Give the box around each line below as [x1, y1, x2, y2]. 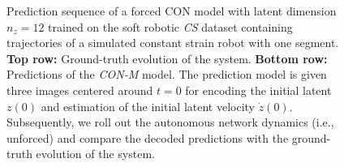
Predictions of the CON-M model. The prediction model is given [6, 66, 327, 83]
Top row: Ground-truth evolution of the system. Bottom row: [6, 49, 328, 66]
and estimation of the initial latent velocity [41, 97, 256, 114]
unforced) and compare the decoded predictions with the [6, 129, 289, 146]
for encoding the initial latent [185, 81, 332, 98]
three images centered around [6, 81, 153, 98]
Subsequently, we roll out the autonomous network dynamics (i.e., [6, 113, 334, 131]
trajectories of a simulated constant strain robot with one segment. [6, 34, 339, 51]
